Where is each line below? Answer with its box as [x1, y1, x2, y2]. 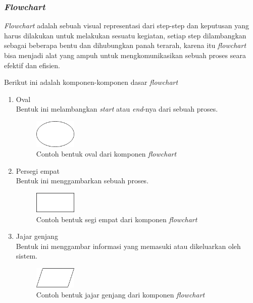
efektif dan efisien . [4, 60, 60, 70]
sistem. [16, 250, 37, 261]
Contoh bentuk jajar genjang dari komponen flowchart [36, 289, 205, 299]
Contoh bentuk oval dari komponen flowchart [36, 148, 177, 159]
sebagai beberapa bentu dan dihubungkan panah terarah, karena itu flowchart [4, 40, 246, 50]
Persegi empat [16, 165, 60, 176]
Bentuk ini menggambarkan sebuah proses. [16, 175, 149, 186]
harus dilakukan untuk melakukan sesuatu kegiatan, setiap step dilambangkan [4, 30, 246, 40]
